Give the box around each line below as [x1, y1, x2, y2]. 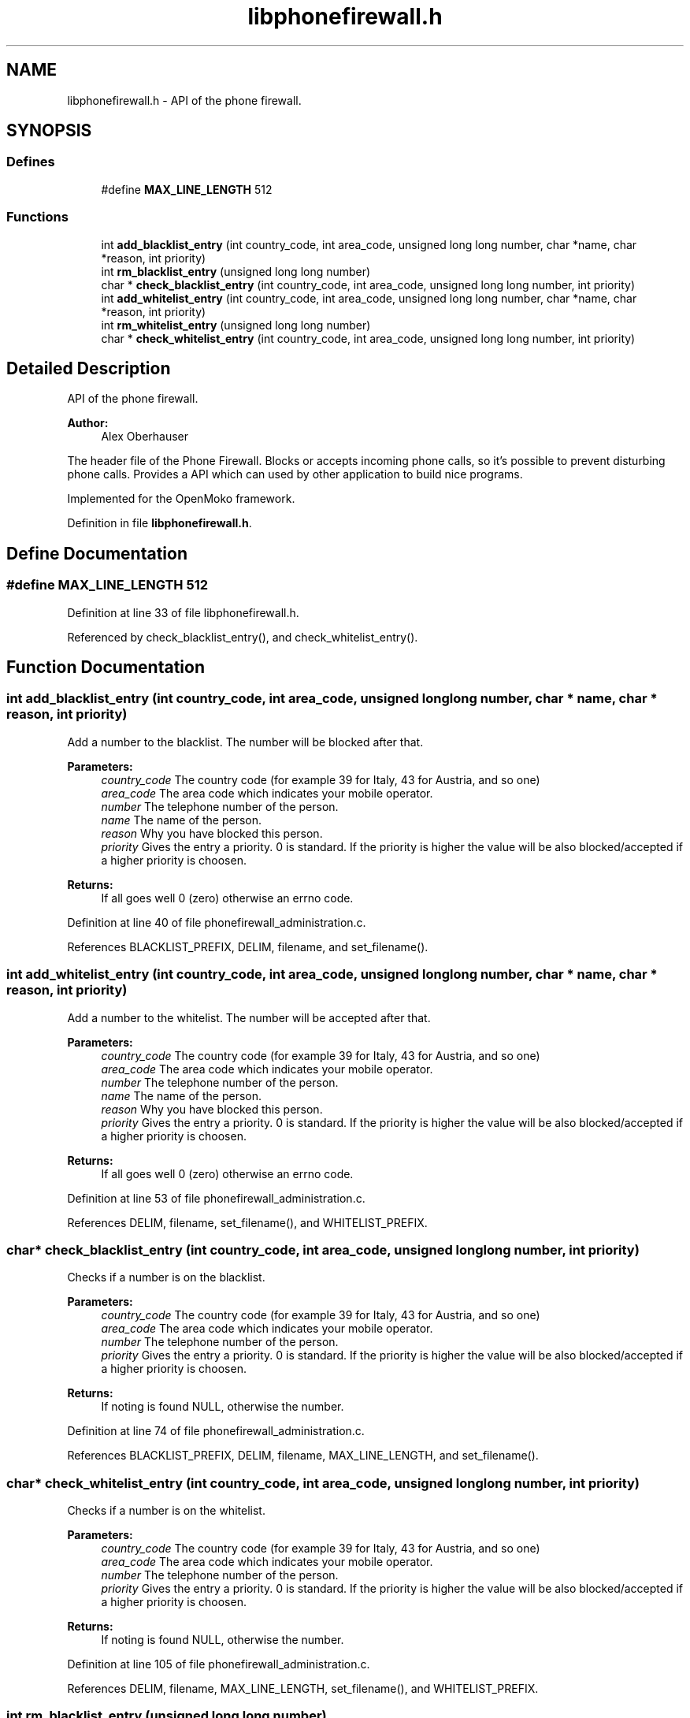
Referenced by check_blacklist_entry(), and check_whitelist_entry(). [67, 630, 418, 644]
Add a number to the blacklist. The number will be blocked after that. [67, 734, 424, 749]
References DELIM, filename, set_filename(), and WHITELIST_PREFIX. [67, 1215, 428, 1229]
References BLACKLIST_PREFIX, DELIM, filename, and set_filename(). [67, 939, 428, 954]
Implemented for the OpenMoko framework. [67, 492, 295, 506]
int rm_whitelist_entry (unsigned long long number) [101, 318, 371, 332]
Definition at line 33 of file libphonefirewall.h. [67, 605, 299, 619]
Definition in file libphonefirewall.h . [67, 516, 252, 530]
